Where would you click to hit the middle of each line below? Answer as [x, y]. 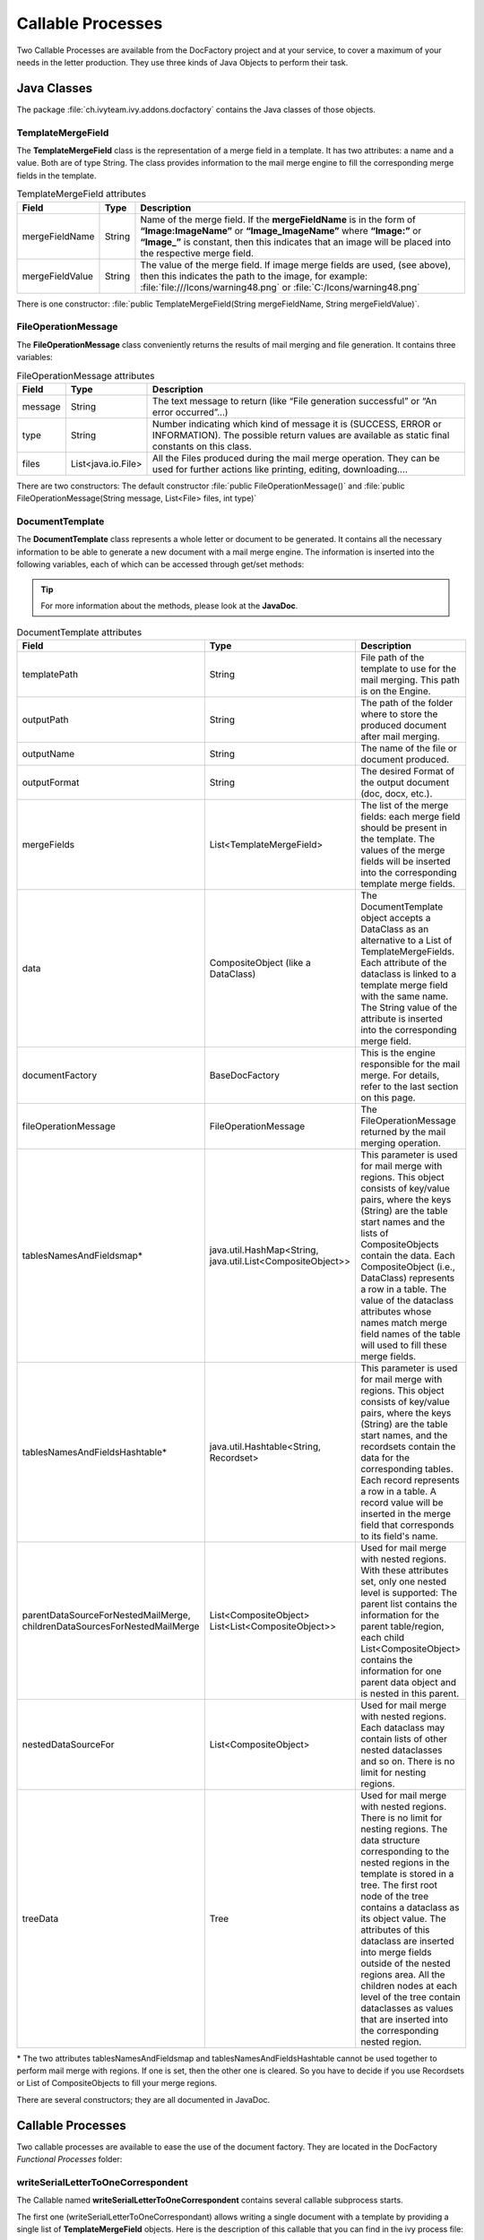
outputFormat [51, 782]
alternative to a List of [406, 940]
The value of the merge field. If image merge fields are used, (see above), [296, 264]
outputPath [45, 719]
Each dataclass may [402, 1727]
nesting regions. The [404, 1829]
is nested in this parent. [410, 1693]
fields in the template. [56, 176]
